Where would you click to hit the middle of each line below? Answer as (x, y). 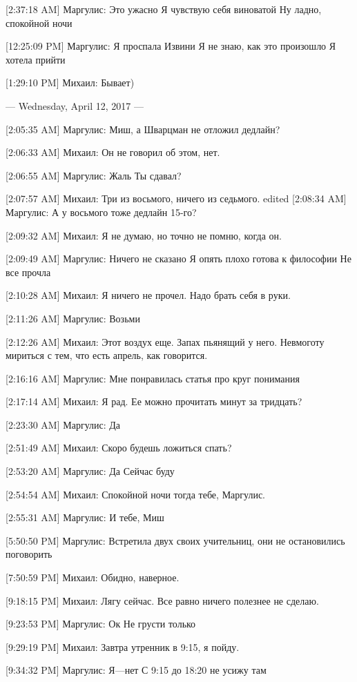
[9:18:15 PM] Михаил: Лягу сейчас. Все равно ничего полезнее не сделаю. (162, 600)
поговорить (29, 554)
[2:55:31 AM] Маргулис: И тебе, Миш (85, 517)
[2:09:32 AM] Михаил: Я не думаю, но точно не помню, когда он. (144, 235)
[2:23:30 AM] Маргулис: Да (63, 424)
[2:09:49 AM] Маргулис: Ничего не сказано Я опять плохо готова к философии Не (178, 259)
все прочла (28, 272)
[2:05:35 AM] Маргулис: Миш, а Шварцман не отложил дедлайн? (143, 129)
